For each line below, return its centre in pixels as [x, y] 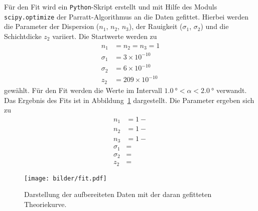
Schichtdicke [23, 36]
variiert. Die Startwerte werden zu [105, 36]
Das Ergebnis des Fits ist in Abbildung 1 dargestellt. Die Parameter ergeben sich [129, 100]
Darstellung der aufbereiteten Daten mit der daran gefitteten [118, 194]
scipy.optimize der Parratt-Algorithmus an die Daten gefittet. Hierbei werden [126, 16]
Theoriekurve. [45, 204]
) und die [215, 26]
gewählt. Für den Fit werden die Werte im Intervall [83, 90]
